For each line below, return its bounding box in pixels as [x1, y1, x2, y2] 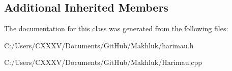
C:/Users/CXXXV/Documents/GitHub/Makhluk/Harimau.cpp [4, 57, 202, 67]
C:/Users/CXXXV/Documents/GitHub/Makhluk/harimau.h [4, 40, 194, 50]
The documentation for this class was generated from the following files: [4, 23, 228, 34]
